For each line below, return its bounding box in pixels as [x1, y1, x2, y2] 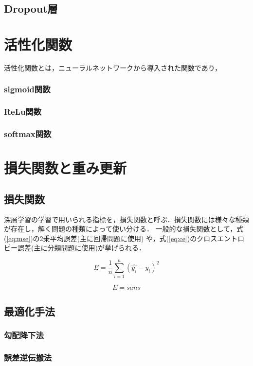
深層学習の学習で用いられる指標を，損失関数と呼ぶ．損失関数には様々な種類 [4, 214, 249, 224]
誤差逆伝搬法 [4, 351, 52, 363]
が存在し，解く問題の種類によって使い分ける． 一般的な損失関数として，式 [4, 224, 244, 234]
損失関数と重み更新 [4, 158, 127, 178]
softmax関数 [4, 128, 52, 140]
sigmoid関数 [4, 83, 51, 95]
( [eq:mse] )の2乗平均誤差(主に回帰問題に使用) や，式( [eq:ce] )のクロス [4, 233, 217, 243]
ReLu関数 [4, 105, 42, 118]
